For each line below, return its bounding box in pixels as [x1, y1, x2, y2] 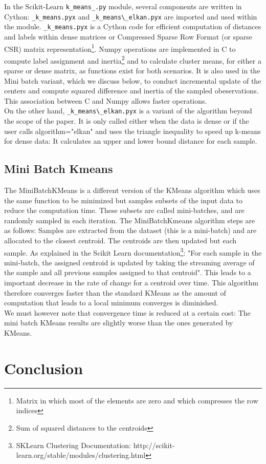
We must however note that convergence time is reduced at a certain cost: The [4, 307, 251, 318]
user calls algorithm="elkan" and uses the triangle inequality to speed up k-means [4, 125, 261, 136]
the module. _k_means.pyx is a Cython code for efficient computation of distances [4, 21, 261, 32]
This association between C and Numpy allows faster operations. [4, 95, 207, 106]
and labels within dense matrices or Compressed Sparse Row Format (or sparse [4, 31, 253, 42]
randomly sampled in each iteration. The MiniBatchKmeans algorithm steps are [4, 215, 255, 225]
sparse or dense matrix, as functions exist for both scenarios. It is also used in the [4, 65, 260, 76]
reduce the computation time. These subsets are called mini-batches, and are [4, 205, 245, 216]
